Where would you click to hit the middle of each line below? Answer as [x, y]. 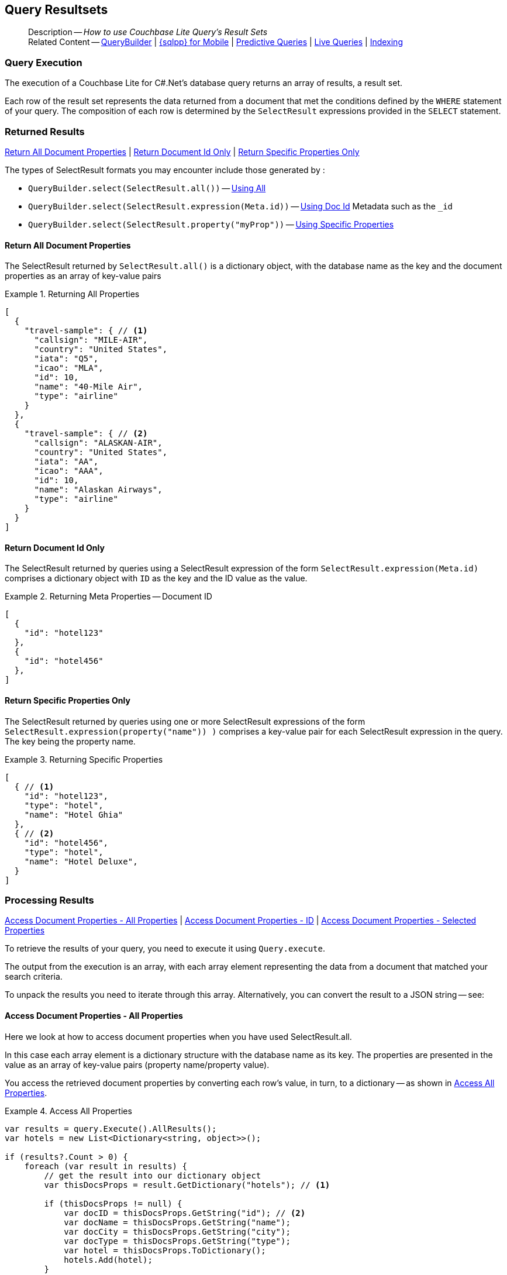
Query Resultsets [56, 10]
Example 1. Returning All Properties [72, 294]
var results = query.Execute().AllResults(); [111, 1128]
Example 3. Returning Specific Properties [84, 759]
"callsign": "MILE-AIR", [91, 340]
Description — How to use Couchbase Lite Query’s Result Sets [148, 32]
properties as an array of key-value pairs [83, 276]
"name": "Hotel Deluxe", [81, 861]
